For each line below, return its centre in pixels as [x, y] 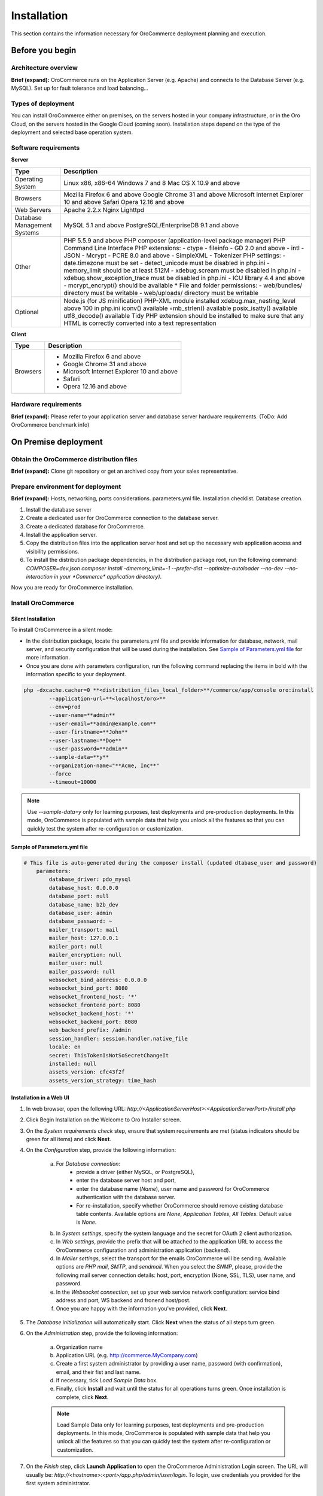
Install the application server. [62, 534]
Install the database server [59, 509]
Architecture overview [44, 68]
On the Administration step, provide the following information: [102, 1333]
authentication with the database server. [126, 1197]
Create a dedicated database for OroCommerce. [86, 526]
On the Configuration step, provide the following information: [101, 1150]
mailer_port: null [76, 946]
